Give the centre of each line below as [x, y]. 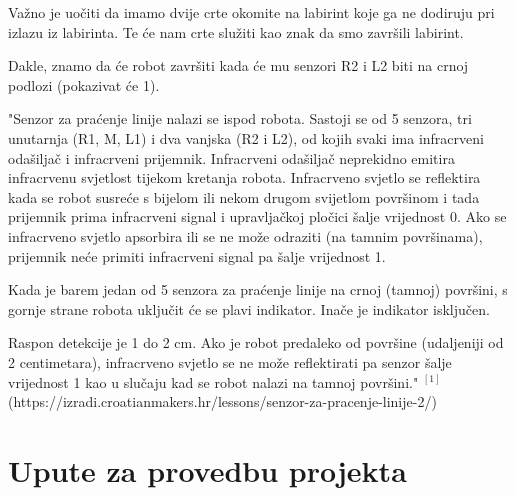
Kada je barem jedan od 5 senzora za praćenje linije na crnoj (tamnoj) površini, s [258, 289]
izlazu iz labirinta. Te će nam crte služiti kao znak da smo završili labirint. [236, 31]
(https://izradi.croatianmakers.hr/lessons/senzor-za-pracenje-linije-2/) [222, 401]
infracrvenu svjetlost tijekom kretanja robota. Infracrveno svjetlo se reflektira [244, 177]
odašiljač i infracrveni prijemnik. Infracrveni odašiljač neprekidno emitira [231, 157]
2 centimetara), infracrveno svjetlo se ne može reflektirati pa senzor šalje [230, 361]
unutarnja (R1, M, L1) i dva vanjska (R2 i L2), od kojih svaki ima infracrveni [246, 137]
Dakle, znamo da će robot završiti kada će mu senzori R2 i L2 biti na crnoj [238, 65]
